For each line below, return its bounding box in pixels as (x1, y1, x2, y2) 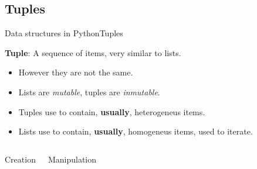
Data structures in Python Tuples (5, 27, 123, 39)
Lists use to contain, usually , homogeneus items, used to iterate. (18, 125, 253, 137)
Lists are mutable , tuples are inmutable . (18, 85, 160, 98)
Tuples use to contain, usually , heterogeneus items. (18, 105, 205, 118)
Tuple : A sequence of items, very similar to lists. (5, 46, 181, 58)
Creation (5, 153, 36, 165)
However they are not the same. (18, 66, 133, 78)
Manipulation (48, 153, 97, 165)
